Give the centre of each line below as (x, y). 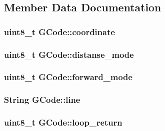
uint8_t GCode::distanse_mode (69, 54)
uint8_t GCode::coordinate (60, 31)
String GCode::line (42, 100)
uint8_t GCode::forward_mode (68, 77)
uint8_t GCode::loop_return (63, 122)
